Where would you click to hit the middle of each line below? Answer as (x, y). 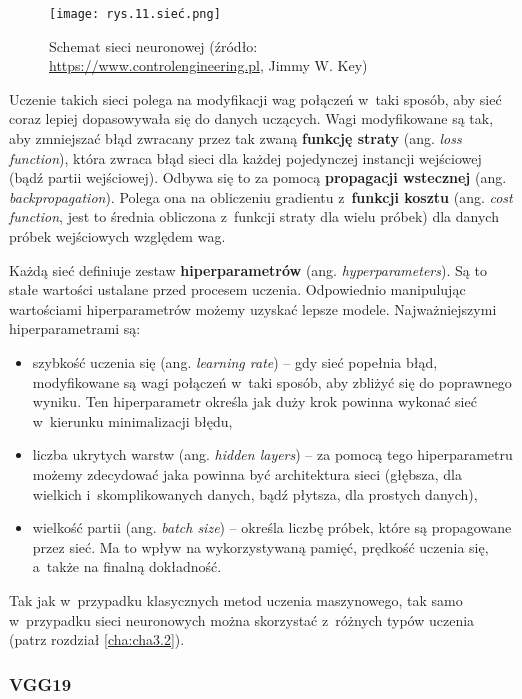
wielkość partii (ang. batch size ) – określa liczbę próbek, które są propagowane (272, 527)
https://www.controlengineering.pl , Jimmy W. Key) (208, 65)
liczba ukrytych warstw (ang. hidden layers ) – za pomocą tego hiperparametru (272, 454)
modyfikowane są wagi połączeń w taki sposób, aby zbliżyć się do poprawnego (272, 381)
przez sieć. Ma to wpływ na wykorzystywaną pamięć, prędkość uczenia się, (260, 546)
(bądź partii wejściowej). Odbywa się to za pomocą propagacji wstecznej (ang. (258, 177)
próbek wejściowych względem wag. (117, 236)
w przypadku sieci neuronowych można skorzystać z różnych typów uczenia (242, 619)
